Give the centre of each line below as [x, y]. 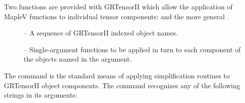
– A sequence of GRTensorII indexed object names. [101, 33]
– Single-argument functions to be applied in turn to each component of [132, 49]
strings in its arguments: [41, 95]
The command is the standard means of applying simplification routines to [117, 75]
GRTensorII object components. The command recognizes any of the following [122, 85]
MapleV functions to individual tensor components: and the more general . [117, 16]
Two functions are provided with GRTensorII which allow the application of [118, 6]
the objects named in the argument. [78, 59]
